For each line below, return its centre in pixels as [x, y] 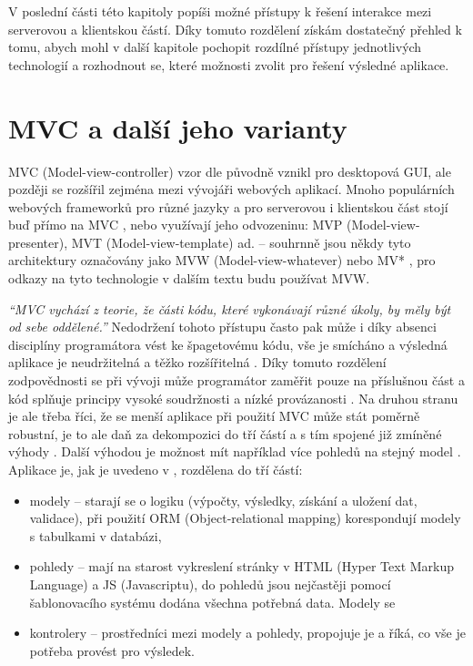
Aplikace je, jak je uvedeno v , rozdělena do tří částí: [156, 469]
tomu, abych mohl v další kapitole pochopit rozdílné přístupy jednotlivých [215, 47]
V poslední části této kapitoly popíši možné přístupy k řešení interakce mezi [220, 11]
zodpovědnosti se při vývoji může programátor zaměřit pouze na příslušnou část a [236, 380]
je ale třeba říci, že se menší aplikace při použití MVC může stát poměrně [214, 416]
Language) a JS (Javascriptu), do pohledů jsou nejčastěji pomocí [210, 584]
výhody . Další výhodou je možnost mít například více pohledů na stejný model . [235, 451]
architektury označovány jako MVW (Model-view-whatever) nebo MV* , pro [222, 260]
